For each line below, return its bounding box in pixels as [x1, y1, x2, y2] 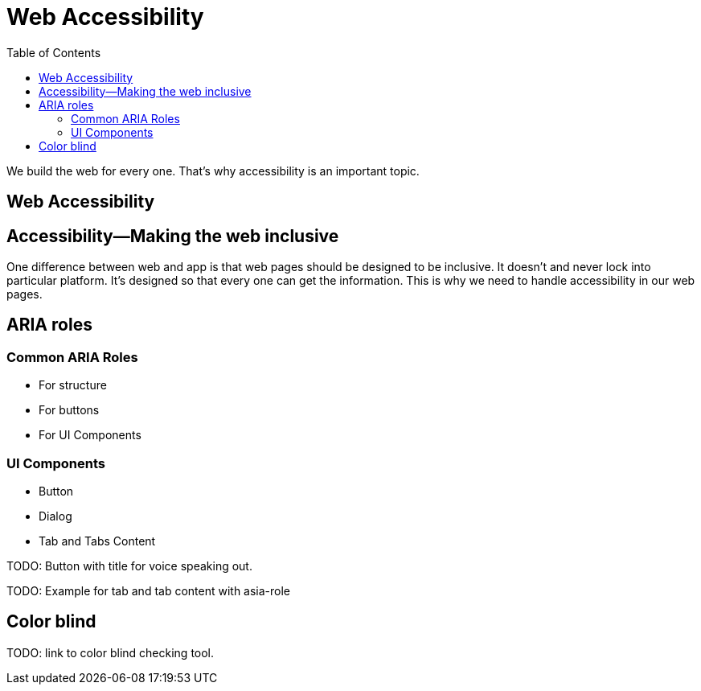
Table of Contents [6, 45, 101, 60]
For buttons [39, 403, 100, 417]
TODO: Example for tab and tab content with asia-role [6, 583, 291, 598]
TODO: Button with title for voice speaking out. [6, 558, 252, 573]
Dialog [39, 508, 72, 523]
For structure [39, 378, 107, 393]
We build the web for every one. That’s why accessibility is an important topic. [6, 163, 420, 178]
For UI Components [39, 428, 141, 442]
